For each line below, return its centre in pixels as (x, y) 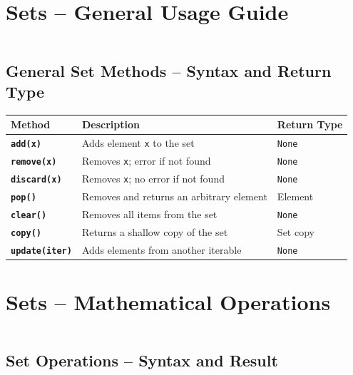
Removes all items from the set (149, 214)
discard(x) (36, 179)
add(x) (26, 144)
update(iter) (41, 251)
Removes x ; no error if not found (153, 178)
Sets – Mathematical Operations (168, 301)
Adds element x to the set (138, 143)
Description (111, 124)
